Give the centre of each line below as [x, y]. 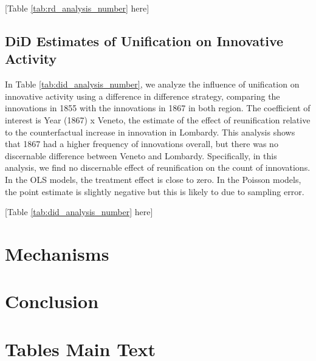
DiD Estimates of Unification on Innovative [144, 40]
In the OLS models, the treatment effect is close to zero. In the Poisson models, [153, 179]
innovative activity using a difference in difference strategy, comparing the [143, 96]
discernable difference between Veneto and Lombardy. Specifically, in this [141, 155]
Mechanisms [57, 253]
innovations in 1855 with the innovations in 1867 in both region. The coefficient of [158, 108]
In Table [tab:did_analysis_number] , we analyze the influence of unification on [152, 84]
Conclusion [52, 301]
